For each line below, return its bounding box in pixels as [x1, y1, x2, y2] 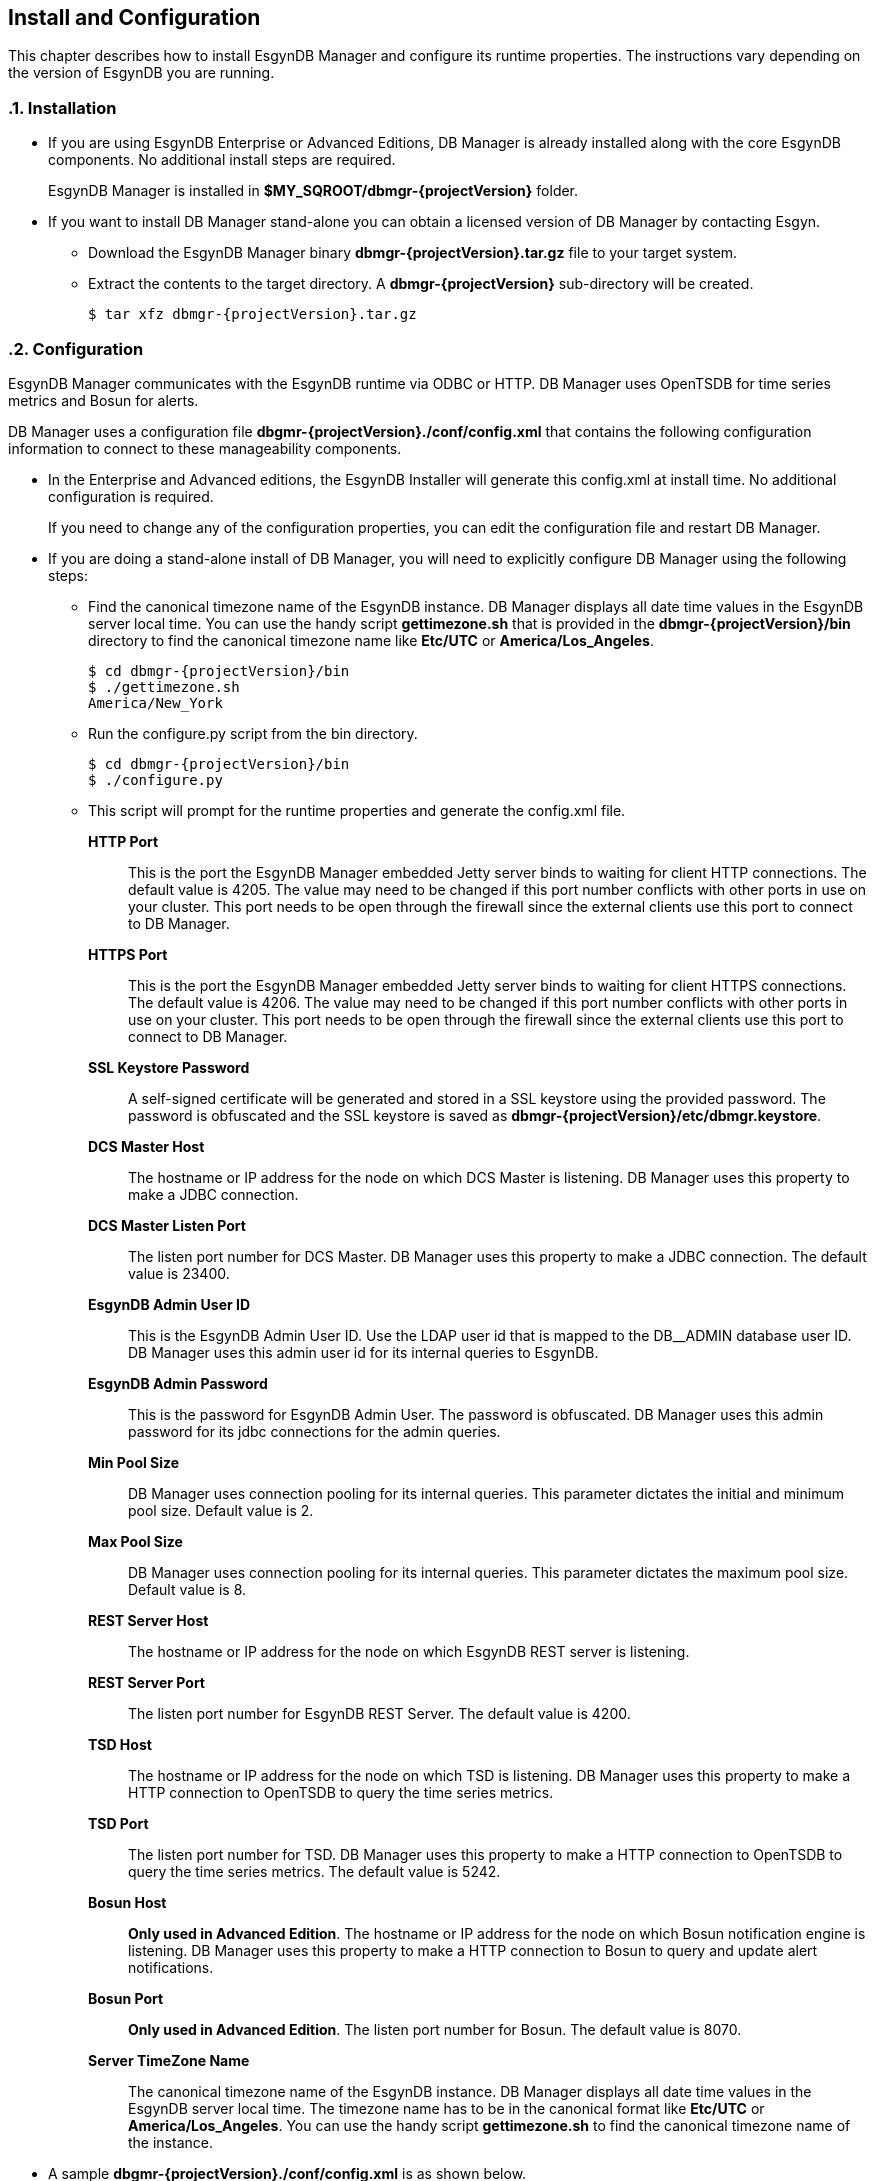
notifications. [128, 1958, 214, 1976]
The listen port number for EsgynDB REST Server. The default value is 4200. [128, 1704, 631, 1722]
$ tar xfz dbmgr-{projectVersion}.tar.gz [88, 306, 417, 323]
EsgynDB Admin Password [88, 1374, 268, 1392]
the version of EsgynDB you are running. [8, 64, 275, 82]
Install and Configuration [8, 5, 261, 30]
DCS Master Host [88, 1137, 205, 1155]
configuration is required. [48, 487, 214, 505]
